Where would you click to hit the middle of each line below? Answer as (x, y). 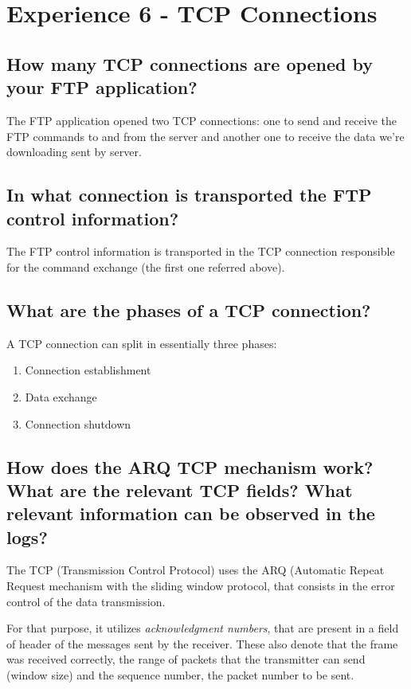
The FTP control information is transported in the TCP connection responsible (201, 251)
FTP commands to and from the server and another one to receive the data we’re (205, 136)
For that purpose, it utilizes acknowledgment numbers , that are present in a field (203, 628)
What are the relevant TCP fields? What (180, 489)
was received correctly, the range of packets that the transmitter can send (186, 659)
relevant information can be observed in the (191, 513)
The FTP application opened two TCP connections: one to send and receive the (202, 120)
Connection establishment (88, 370)
